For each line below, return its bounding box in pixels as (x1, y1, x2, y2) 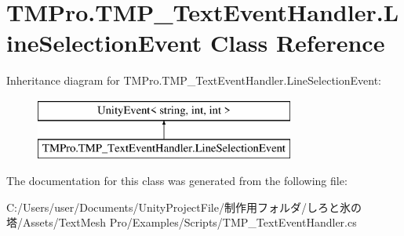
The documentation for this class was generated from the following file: (6, 172, 348, 189)
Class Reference (209, 27, 385, 59)
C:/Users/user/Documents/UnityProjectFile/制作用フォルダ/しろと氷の (6, 198, 362, 215)
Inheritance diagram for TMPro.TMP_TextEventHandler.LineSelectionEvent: (6, 72, 382, 89)
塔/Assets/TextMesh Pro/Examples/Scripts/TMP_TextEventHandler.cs (6, 214, 357, 231)
